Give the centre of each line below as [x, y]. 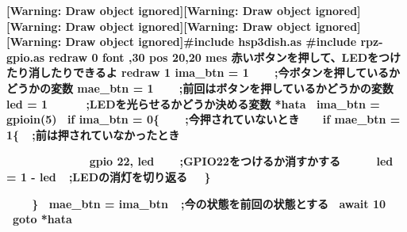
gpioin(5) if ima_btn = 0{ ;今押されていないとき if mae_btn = [203, 119]
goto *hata [42, 219]
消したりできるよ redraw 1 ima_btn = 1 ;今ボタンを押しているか [214, 72]
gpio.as [26, 57]
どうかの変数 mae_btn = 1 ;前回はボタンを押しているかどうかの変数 [200, 87]
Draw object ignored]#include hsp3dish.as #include [211, 42]
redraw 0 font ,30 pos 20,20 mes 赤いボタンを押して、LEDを [214, 57]
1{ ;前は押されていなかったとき [93, 134]
